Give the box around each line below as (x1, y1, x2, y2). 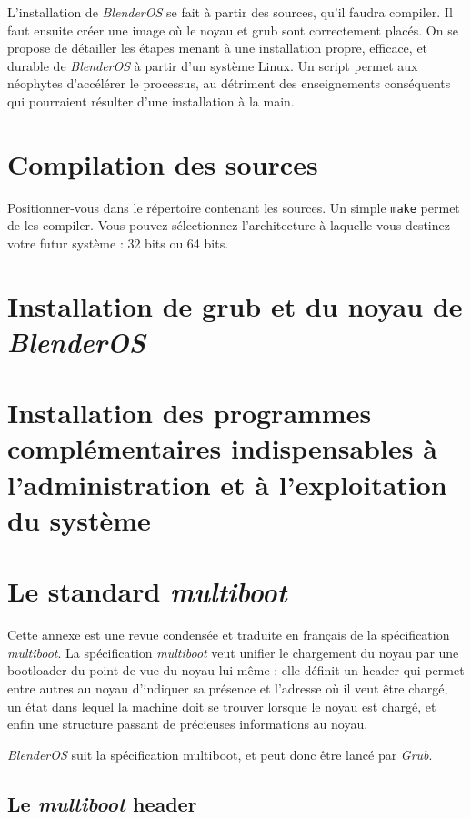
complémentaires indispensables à (7, 430, 437, 467)
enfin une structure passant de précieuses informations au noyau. (7, 714, 368, 733)
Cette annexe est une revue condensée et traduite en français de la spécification (7, 625, 450, 644)
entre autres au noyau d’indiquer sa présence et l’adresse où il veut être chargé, (7, 678, 448, 697)
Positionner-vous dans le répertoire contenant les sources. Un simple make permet (7, 197, 460, 217)
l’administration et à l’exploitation (7, 465, 447, 502)
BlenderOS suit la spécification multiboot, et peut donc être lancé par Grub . (7, 744, 433, 763)
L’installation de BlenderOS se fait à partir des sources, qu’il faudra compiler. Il (7, 3, 453, 21)
